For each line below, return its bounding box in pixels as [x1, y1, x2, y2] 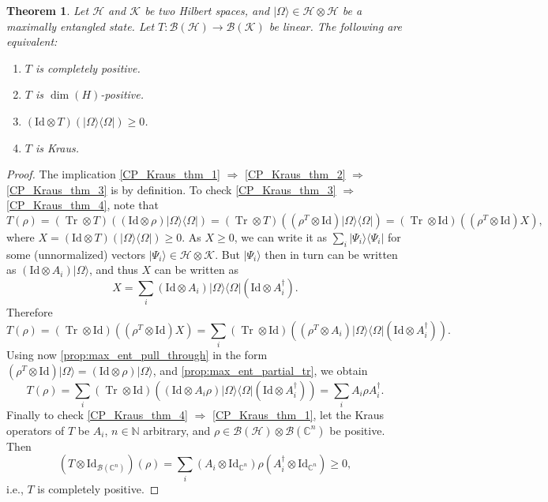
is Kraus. [35, 139, 79, 155]
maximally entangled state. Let [6, 17, 155, 34]
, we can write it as [234, 228, 327, 245]
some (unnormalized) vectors [6, 245, 145, 262]
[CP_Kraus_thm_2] [245, 166, 346, 182]
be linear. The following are [268, 17, 402, 34]
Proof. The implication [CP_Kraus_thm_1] [6, 166, 220, 182]
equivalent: [6, 33, 58, 50]
